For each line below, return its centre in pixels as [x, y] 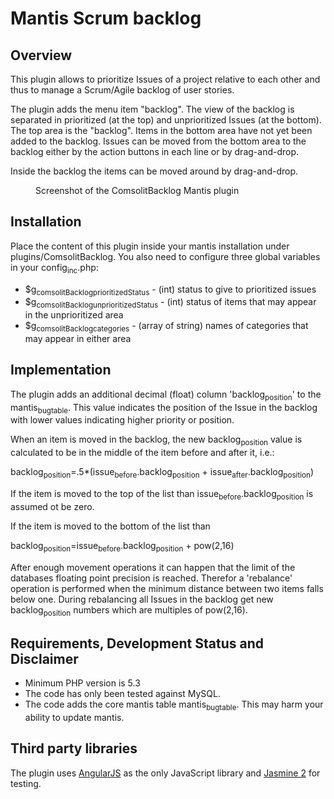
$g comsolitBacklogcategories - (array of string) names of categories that [166, 327]
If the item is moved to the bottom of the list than [110, 526]
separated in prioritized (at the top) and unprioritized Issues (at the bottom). [166, 120]
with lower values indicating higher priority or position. [122, 420]
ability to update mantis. [74, 717]
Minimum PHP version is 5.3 [82, 683]
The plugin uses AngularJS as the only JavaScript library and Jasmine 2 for [165, 773]
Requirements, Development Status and [137, 643]
